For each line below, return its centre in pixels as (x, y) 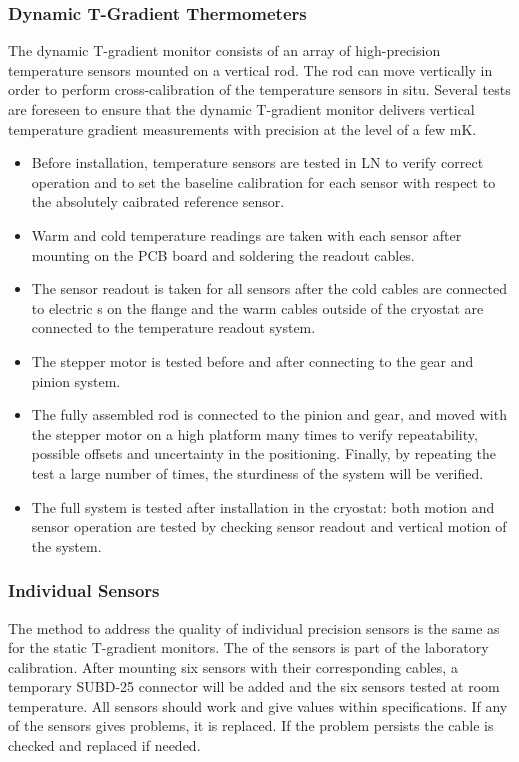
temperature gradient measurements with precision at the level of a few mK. (242, 128)
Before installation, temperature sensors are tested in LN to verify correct (257, 162)
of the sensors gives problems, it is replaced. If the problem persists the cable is (251, 725)
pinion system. (76, 380)
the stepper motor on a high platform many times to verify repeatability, (254, 433)
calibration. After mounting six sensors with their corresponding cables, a (233, 666)
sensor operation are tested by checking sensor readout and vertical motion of (269, 526)
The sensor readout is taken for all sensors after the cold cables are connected (269, 288)
